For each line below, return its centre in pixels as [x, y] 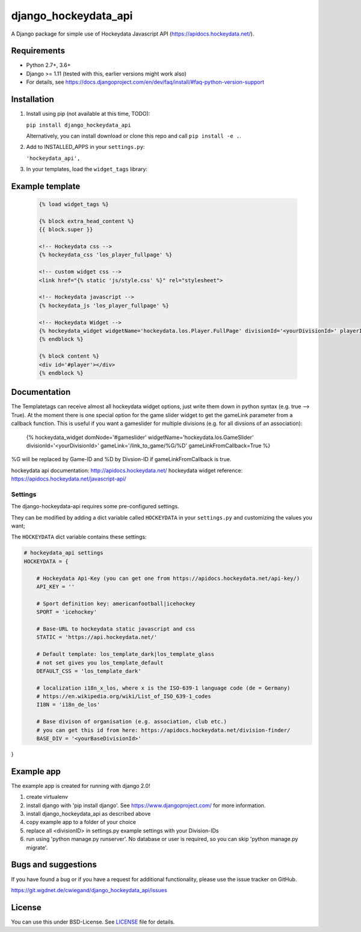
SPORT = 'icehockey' [67, 612]
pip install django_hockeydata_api [79, 125]
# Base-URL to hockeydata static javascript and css [116, 629]
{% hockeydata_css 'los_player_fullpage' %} [106, 255]
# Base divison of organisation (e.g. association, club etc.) [132, 722]
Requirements [38, 51]
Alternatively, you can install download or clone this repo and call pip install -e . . [134, 136]
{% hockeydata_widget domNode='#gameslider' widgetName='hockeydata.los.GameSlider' [140, 437]
